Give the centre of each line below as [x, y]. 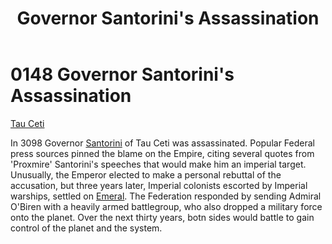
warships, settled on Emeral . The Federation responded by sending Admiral [166, 196]
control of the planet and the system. [86, 228]
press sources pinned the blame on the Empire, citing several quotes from [162, 153]
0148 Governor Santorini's [122, 74]
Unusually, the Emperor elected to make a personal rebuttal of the [146, 174]
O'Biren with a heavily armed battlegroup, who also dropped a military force [166, 206]
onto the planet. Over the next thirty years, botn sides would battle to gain [162, 217]
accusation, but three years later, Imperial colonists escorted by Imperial [159, 185]
